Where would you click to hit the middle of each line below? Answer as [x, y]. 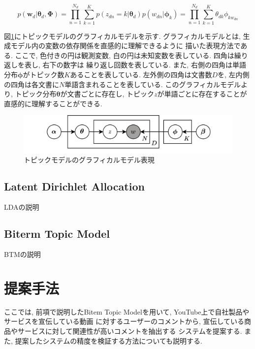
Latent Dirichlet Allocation [74, 186]
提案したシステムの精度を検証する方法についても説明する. [109, 340]
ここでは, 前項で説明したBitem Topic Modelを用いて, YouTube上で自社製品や [127, 311]
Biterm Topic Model [57, 234]
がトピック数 [44, 74]
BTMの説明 [22, 254]
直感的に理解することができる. [53, 103]
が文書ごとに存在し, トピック [107, 94]
